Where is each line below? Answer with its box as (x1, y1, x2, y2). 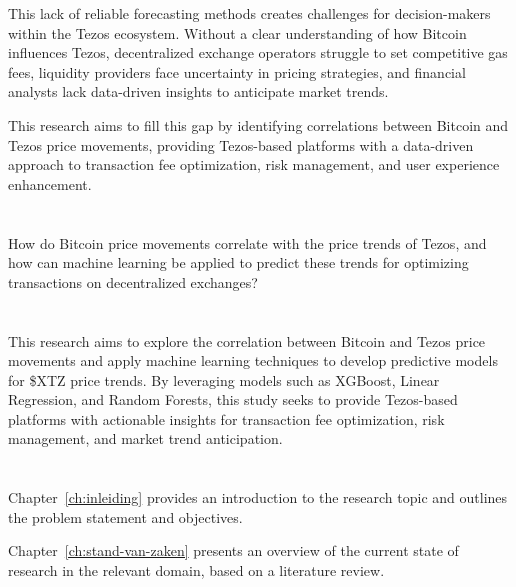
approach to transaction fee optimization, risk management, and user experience (8, 154, 500, 175)
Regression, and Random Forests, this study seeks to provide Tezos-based (8, 389, 458, 410)
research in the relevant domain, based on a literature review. (8, 560, 385, 581)
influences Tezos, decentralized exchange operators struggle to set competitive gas (8, 42, 508, 63)
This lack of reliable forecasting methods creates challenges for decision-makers (8, 3, 491, 23)
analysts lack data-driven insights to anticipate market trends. (8, 81, 389, 102)
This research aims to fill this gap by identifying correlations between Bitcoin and (8, 114, 509, 135)
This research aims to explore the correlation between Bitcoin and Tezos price (8, 330, 486, 351)
